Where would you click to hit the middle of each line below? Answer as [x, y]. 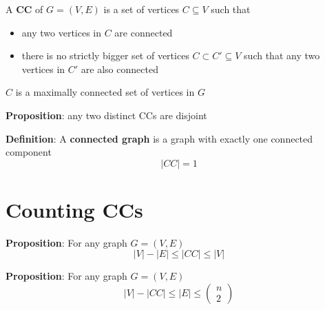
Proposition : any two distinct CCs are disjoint [106, 115]
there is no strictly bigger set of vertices [105, 55]
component [29, 152]
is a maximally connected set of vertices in [105, 92]
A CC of [24, 9]
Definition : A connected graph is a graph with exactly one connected [159, 138]
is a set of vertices [141, 9]
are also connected [119, 69]
